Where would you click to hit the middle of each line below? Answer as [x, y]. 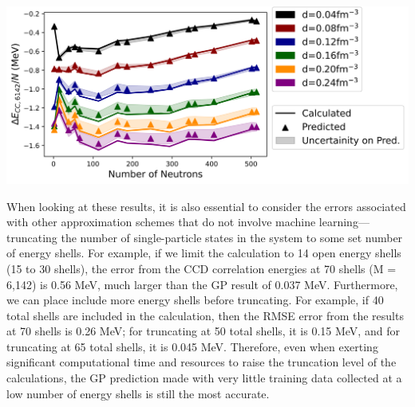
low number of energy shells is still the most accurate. [138, 393]
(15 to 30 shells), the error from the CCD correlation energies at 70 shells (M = [202, 268]
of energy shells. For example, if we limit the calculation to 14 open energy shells [204, 253]
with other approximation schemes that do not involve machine [161, 222]
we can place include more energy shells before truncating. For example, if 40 [195, 300]
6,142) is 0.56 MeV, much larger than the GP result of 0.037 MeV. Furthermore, [202, 284]
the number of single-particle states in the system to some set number [232, 237]
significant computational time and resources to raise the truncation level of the [202, 362]
